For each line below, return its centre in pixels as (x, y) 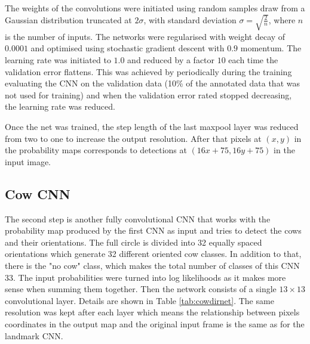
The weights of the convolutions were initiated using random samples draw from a (155, 8)
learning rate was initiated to (58, 60)
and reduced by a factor (171, 60)
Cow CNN (38, 193)
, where (282, 19)
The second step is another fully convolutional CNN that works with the (138, 219)
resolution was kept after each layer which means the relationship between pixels (152, 312)
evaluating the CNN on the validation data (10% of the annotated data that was (152, 83)
